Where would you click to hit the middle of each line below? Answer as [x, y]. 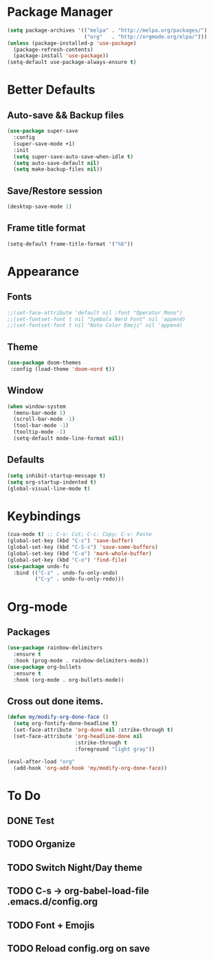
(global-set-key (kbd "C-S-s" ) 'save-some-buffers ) [82, 548]
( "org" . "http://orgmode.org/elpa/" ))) [145, 36]
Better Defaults [51, 90]
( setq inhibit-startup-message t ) [57, 475]
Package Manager [60, 12]
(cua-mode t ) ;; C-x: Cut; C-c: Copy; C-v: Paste [80, 535]
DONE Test [31, 820]
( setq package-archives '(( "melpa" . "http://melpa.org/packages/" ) [107, 30]
